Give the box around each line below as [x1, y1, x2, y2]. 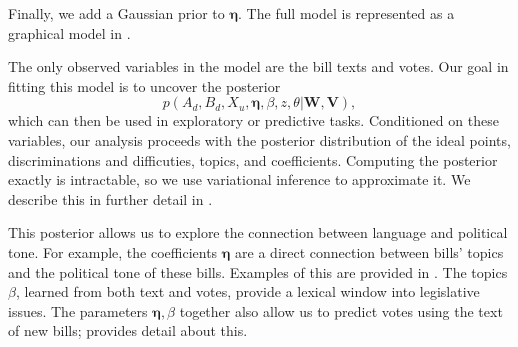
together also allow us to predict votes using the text [179, 300, 503, 321]
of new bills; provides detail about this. [8, 320, 248, 341]
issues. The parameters [8, 300, 148, 321]
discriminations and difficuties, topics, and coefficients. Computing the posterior [8, 149, 498, 170]
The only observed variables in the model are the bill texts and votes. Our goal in [8, 56, 509, 77]
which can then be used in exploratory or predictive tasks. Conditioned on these [8, 110, 499, 131]
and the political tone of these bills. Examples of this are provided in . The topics [8, 261, 508, 282]
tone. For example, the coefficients [8, 241, 218, 262]
